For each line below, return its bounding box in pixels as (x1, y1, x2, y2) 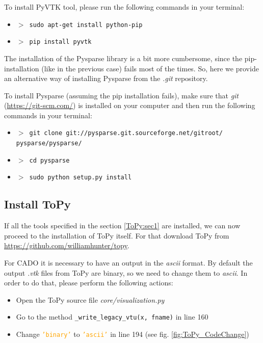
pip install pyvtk (29, 38, 92, 46)
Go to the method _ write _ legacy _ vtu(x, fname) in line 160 (16, 311, 208, 322)
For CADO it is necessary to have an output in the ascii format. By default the (4, 257, 253, 268)
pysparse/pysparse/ (16, 140, 82, 147)
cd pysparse (29, 156, 70, 164)
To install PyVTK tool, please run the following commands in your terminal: (4, 2, 245, 12)
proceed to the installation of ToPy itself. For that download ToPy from (4, 230, 229, 241)
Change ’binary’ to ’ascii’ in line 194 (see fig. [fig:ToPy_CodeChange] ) (16, 329, 249, 339)
